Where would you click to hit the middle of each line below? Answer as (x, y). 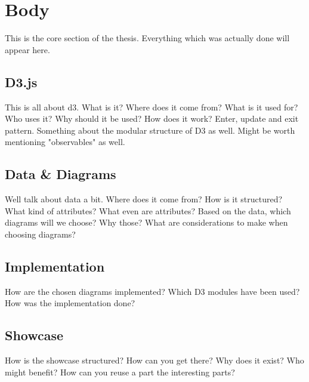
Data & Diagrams (61, 174)
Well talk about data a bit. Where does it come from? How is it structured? (144, 199)
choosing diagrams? (40, 234)
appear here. (27, 49)
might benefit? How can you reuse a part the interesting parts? (120, 372)
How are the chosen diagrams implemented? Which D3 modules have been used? (152, 291)
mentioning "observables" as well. (65, 142)
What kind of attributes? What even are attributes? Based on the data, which (148, 210)
